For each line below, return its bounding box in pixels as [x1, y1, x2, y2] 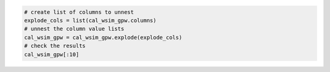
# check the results [24, 42, 86, 50]
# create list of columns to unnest [24, 8, 134, 15]
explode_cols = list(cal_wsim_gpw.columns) [24, 17, 157, 24]
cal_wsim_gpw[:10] [24, 51, 79, 57]
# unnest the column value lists [24, 25, 125, 33]
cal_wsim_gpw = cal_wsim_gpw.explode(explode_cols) [24, 34, 183, 41]
